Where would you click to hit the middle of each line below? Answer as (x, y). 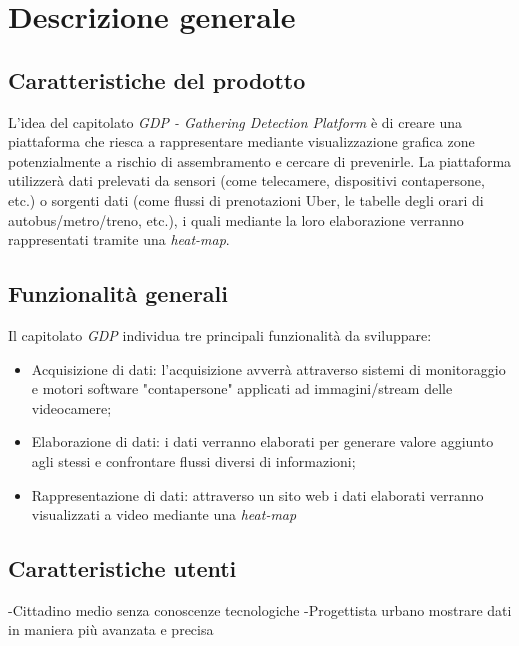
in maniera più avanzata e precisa (111, 629)
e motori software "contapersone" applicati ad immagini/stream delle (242, 388)
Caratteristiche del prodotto (157, 79)
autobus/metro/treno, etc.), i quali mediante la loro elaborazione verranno (236, 219)
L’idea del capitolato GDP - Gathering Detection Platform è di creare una (235, 121)
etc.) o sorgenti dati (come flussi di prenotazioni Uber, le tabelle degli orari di (246, 199)
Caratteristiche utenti (122, 568)
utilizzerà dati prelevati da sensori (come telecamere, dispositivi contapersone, (246, 180)
